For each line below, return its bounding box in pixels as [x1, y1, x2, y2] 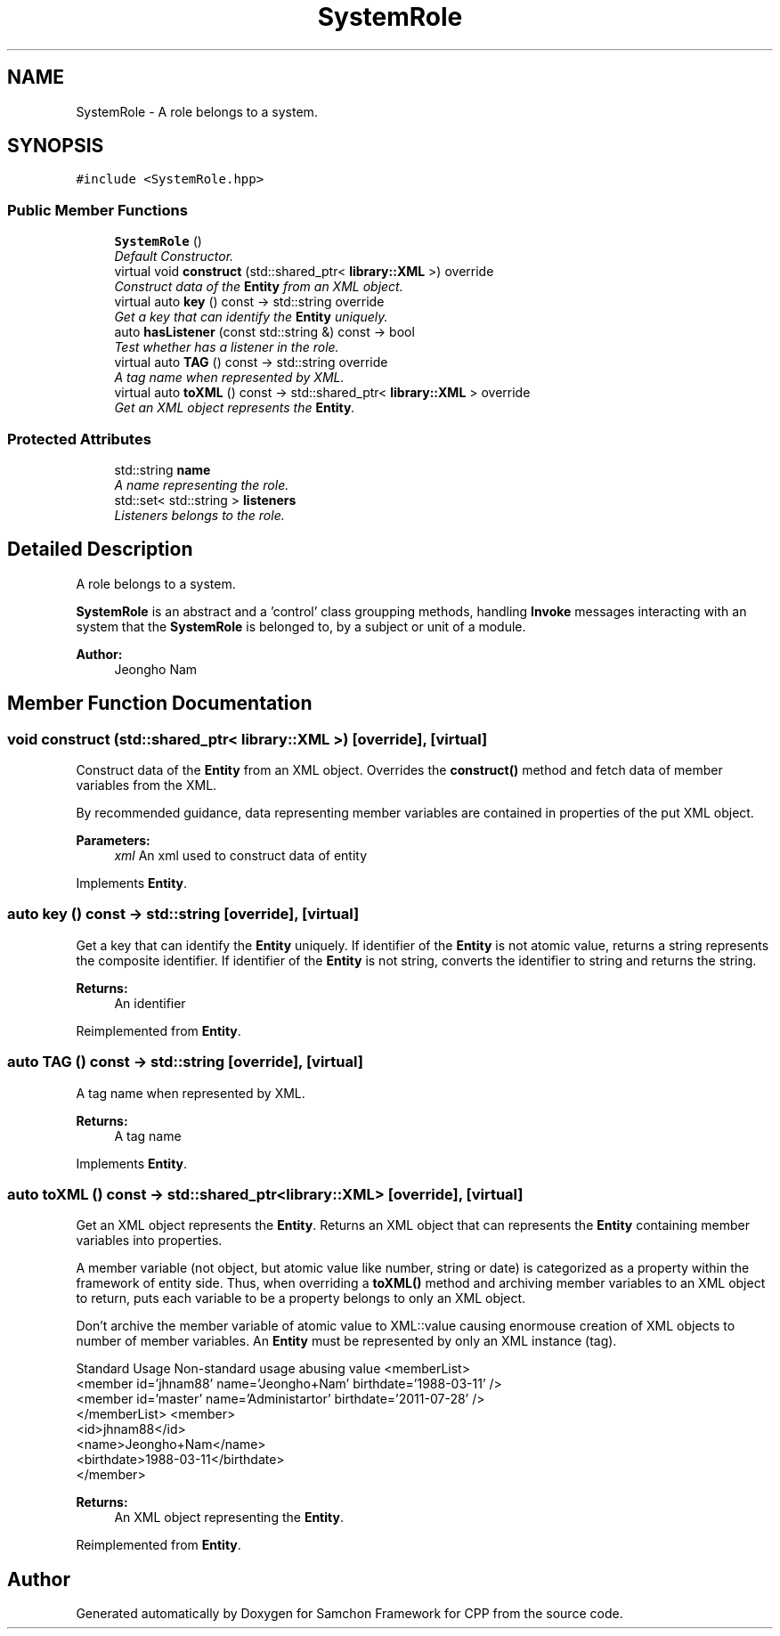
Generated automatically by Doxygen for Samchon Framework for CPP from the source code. [76, 1606, 623, 1622]
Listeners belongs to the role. [114, 507, 285, 523]
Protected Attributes [7, 429, 151, 448]
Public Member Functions [7, 200, 188, 219]
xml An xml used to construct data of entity [114, 848, 368, 863]
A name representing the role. [114, 476, 289, 492]
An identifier [114, 995, 186, 1011]
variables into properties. [76, 1233, 223, 1249]
